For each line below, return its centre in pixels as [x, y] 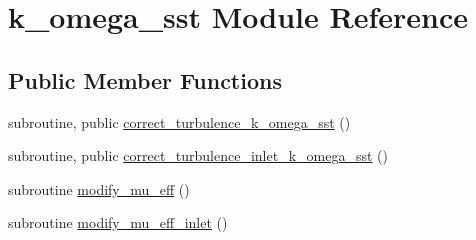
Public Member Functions [145, 79]
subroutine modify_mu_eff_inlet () [118, 222]
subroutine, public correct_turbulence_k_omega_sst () [179, 121]
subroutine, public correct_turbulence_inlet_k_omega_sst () [198, 155]
